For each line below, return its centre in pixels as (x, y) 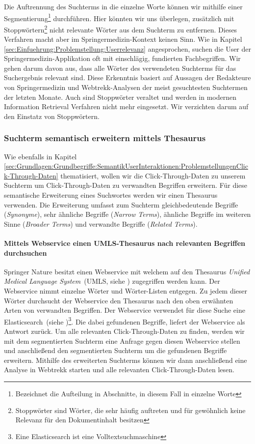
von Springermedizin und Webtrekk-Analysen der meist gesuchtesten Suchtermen (126, 87)
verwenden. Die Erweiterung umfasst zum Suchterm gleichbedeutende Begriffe (121, 204)
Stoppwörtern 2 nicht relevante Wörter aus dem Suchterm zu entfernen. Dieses (121, 29)
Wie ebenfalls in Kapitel (40, 156)
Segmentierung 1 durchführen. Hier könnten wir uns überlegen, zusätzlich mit (119, 17)
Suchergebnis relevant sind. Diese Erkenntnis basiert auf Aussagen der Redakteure (127, 77)
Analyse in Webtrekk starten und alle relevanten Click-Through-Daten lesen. (119, 370)
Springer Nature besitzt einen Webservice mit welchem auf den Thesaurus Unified (127, 271)
